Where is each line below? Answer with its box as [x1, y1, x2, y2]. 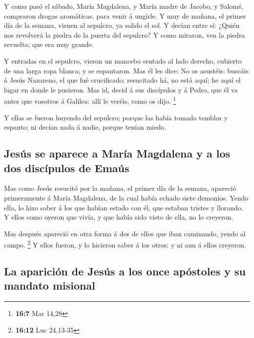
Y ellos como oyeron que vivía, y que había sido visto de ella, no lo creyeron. [4, 212, 233, 222]
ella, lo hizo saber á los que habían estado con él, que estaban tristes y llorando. [4, 202, 243, 212]
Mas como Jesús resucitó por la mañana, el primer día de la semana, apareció [4, 183, 236, 193]
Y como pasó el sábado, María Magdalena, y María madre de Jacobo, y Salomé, [4, 1, 244, 11]
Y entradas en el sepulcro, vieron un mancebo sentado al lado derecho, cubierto [4, 55, 242, 66]
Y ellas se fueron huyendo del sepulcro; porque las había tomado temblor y [4, 112, 228, 122]
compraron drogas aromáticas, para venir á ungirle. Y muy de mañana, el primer [4, 10, 246, 21]
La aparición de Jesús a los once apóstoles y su [4, 263, 246, 278]
